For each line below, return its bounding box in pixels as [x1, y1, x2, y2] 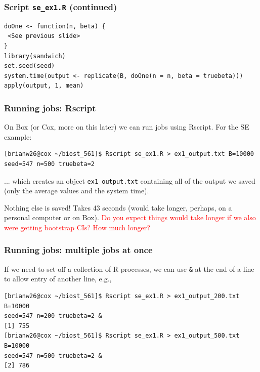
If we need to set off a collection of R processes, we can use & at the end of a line [4, 263, 254, 274]
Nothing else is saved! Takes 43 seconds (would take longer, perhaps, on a [4, 202, 232, 213]
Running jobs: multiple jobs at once [4, 243, 153, 256]
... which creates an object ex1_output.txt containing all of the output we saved [4, 175, 255, 186]
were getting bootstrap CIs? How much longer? [4, 222, 150, 232]
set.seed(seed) [4, 62, 55, 70]
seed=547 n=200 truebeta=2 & [4, 312, 102, 320]
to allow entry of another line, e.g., [4, 273, 112, 284]
